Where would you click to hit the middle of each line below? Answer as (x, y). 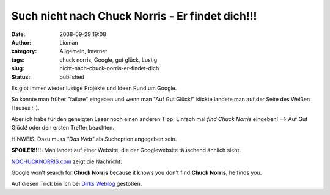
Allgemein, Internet (83, 51)
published (72, 77)
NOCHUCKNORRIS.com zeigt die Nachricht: (67, 161)
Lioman (69, 42)
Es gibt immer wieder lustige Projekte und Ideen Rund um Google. (94, 88)
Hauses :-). (25, 108)
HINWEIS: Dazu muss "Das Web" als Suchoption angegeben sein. (94, 139)
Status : (21, 77)
